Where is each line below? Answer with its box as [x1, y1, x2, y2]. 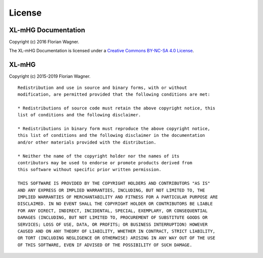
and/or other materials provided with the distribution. [18, 139, 157, 145]
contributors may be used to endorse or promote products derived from [18, 160, 192, 166]
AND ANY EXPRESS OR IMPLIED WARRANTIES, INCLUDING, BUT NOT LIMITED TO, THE [18, 187, 206, 193]
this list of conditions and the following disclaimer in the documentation [18, 132, 206, 138]
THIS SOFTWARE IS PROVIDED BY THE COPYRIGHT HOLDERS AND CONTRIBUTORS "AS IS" [18, 181, 210, 186]
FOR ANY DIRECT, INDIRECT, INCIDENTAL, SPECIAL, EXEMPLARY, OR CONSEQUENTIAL [18, 208, 208, 214]
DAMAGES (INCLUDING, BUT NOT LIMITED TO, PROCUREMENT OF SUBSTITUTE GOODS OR [18, 215, 208, 220]
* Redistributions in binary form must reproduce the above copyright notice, [18, 126, 210, 131]
